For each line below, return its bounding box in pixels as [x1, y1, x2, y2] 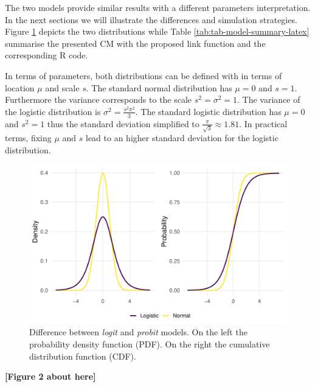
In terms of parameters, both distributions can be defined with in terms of [5, 69, 282, 82]
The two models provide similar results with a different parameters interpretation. [5, 1, 311, 13]
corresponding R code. [5, 49, 88, 61]
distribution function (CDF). [29, 349, 136, 362]
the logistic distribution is [5, 105, 101, 117]
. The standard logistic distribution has [135, 105, 282, 117]
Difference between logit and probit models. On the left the [29, 326, 247, 338]
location [5, 81, 35, 94]
